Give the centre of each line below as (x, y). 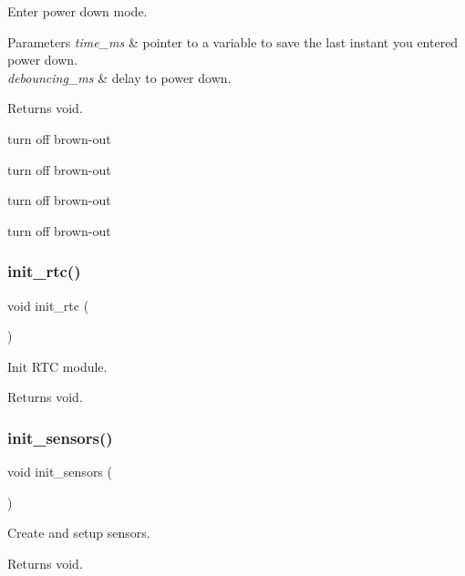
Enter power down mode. (77, 11)
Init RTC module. (57, 366)
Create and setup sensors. (79, 533)
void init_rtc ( (48, 305)
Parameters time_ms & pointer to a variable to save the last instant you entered (233, 41)
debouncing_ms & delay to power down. (119, 77)
